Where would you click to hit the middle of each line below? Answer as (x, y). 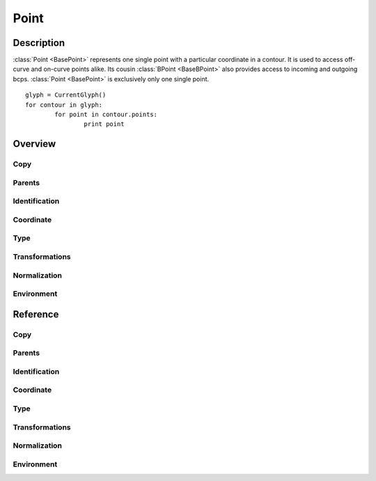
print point (104, 124)
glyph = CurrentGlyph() (66, 95)
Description (39, 43)
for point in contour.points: (106, 115)
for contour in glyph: (64, 105)
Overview (34, 144)
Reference (36, 314)
